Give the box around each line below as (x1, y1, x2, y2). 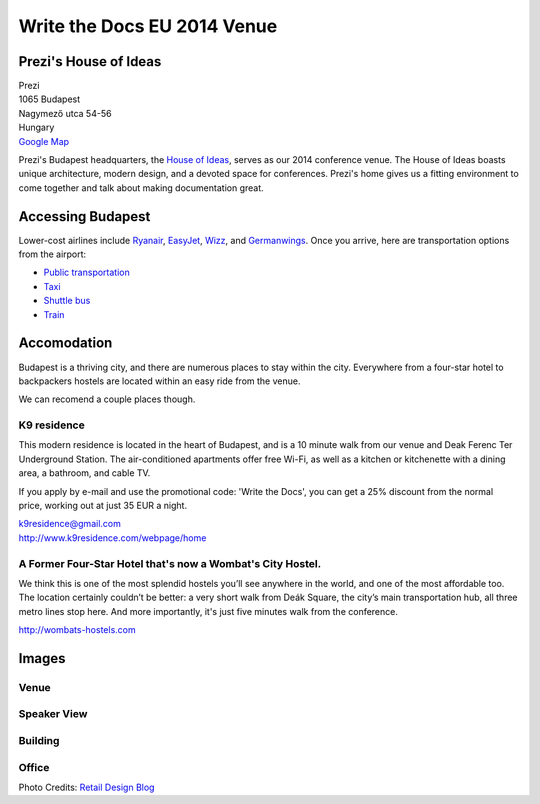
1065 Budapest (18, 93, 81, 105)
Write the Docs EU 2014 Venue (18, 15, 278, 37)
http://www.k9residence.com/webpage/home (18, 531, 207, 544)
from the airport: (18, 248, 87, 260)
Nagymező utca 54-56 (18, 107, 112, 119)
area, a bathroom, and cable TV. (18, 467, 151, 479)
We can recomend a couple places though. (18, 393, 196, 405)
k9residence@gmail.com (18, 518, 122, 530)
